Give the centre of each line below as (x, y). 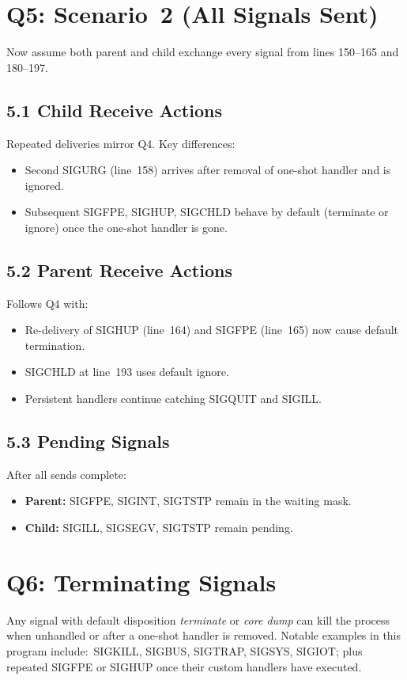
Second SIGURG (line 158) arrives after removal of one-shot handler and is (208, 170)
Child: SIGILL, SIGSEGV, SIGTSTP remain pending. (159, 528)
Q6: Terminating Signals (141, 581)
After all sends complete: (66, 474)
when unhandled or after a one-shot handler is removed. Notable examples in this (204, 635)
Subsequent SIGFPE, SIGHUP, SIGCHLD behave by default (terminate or (207, 212)
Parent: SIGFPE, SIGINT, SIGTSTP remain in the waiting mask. (188, 501)
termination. (55, 345)
